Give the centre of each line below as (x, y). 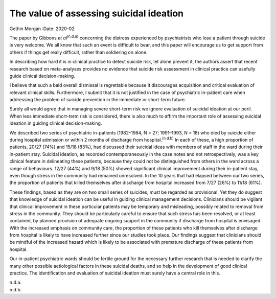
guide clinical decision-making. (42, 76)
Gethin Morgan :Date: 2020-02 (42, 29)
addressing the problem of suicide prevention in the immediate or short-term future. (98, 100)
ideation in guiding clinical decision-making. (56, 123)
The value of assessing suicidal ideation (97, 13)
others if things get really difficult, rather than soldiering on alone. (78, 52)
